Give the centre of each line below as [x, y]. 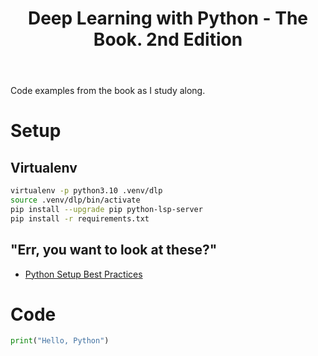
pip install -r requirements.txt [80, 218]
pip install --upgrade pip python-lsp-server [106, 209]
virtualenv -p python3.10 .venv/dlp [86, 191]
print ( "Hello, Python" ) [60, 341]
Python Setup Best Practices [83, 274]
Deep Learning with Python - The [168, 18]
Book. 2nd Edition [168, 39]
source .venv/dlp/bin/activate [75, 200]
